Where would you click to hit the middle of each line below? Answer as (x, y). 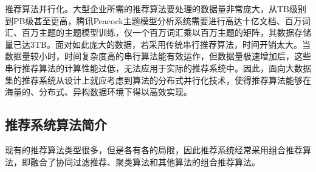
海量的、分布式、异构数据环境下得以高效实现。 (98, 92)
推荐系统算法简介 (56, 124)
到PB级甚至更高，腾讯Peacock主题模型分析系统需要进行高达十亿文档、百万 (153, 20)
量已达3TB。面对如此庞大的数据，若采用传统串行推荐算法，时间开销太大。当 (158, 44)
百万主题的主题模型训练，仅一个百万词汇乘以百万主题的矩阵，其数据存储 (166, 32)
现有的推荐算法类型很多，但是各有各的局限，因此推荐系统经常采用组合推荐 (154, 149)
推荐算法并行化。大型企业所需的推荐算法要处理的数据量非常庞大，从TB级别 (156, 8)
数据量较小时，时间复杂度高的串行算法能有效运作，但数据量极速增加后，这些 (158, 56)
